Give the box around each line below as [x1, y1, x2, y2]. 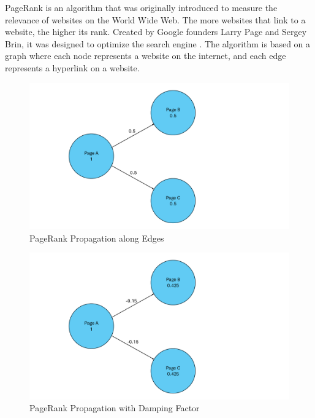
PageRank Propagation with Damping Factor [29, 401, 200, 414]
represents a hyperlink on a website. [5, 61, 140, 74]
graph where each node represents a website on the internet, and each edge [5, 49, 286, 62]
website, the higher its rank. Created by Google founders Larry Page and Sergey [5, 25, 307, 38]
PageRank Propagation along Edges [29, 231, 164, 244]
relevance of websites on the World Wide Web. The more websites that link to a [5, 13, 306, 26]
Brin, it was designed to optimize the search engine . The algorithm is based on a [5, 37, 311, 50]
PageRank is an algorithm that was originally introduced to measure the [5, 1, 278, 14]
